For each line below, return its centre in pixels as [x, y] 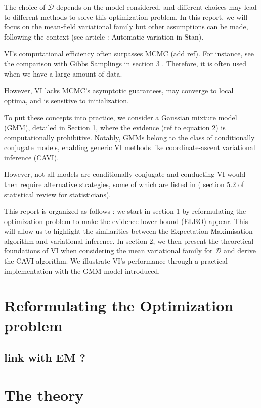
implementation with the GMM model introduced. [82, 270]
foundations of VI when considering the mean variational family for [108, 251]
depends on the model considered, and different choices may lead [157, 7]
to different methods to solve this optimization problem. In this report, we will [126, 16]
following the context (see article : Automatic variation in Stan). [104, 36]
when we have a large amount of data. [63, 73]
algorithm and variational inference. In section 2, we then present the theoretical [129, 240]
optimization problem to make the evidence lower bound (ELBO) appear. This [126, 221]
